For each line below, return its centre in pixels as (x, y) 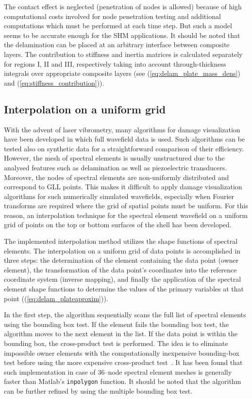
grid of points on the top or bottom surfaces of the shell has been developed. (118, 225)
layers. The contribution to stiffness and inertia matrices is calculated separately (123, 54)
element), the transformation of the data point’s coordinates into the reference (120, 269)
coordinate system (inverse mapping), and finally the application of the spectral (123, 279)
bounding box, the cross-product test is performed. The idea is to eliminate (116, 343)
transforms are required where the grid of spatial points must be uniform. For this (126, 206)
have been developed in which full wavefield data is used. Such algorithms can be (125, 139)
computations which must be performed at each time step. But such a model (118, 26)
